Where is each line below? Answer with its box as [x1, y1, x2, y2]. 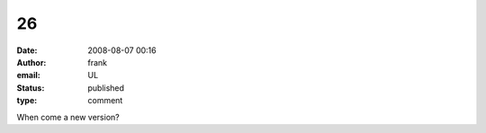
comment [87, 95, 123, 106]
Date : [16, 45, 38, 56]
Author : [16, 57, 47, 67]
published [87, 82, 125, 93]
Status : [16, 82, 45, 93]
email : [16, 70, 40, 81]
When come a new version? [16, 111, 121, 122]
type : [16, 95, 38, 106]
